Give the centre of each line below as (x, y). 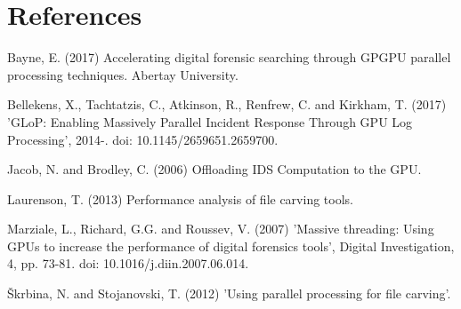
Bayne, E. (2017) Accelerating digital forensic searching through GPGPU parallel (229, 57)
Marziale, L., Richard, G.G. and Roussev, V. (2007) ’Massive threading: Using (221, 229)
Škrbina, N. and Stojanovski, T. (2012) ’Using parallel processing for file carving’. (229, 293)
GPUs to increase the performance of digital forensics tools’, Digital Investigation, (231, 246)
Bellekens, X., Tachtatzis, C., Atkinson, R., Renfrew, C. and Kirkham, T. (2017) (227, 104)
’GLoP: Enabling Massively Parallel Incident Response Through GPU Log (210, 121)
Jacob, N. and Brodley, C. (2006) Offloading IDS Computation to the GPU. (214, 169)
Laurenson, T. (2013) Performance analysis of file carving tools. (180, 198)
